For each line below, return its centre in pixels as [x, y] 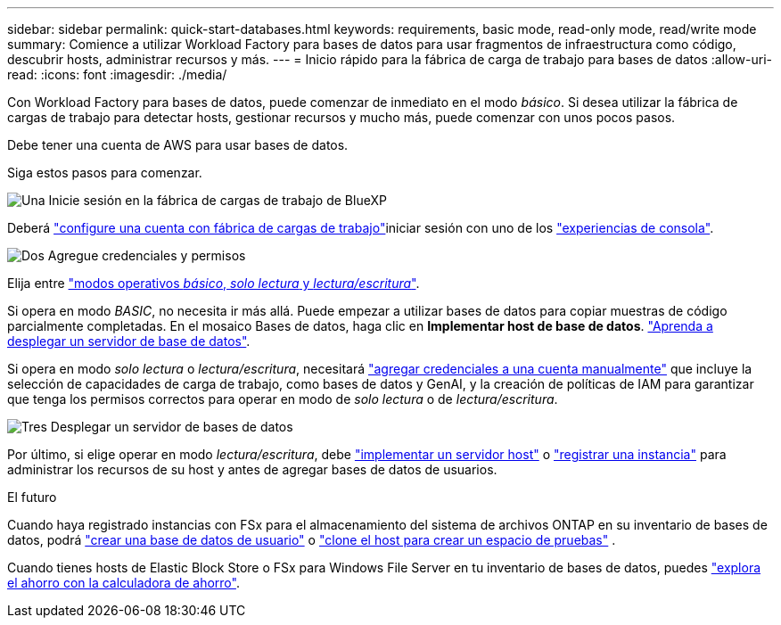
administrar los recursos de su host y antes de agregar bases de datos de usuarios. [252, 469]
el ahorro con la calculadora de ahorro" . [123, 583]
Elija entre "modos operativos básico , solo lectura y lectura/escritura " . [214, 283]
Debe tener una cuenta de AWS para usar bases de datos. [178, 145]
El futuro [32, 497]
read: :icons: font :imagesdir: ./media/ [117, 74]
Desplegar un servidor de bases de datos [172, 427]
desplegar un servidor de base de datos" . [129, 341]
